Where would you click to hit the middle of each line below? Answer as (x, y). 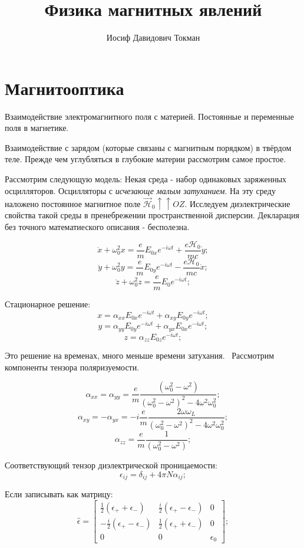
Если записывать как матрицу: (59, 493)
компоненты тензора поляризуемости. (72, 367)
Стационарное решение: (48, 303)
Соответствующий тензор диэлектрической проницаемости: (111, 465)
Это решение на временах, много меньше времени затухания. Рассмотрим (140, 355)
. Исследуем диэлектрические (237, 203)
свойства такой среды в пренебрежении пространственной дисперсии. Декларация (152, 215)
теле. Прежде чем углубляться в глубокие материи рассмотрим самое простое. (146, 159)
